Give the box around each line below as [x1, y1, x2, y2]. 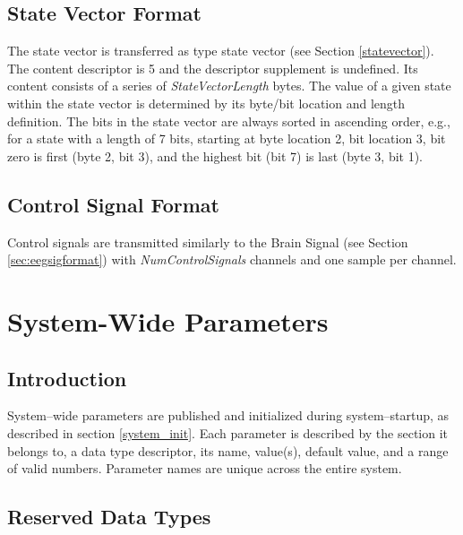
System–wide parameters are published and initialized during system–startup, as [7, 406, 450, 425]
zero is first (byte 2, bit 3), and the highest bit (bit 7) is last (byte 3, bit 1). [7, 146, 424, 165]
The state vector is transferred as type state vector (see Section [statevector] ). [7, 41, 434, 60]
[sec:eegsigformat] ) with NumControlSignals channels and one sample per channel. [7, 250, 457, 269]
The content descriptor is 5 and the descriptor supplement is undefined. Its [7, 58, 418, 77]
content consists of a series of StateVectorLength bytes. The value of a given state [7, 76, 451, 95]
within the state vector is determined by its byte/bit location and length [7, 93, 406, 112]
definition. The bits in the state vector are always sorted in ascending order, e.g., [7, 111, 450, 130]
